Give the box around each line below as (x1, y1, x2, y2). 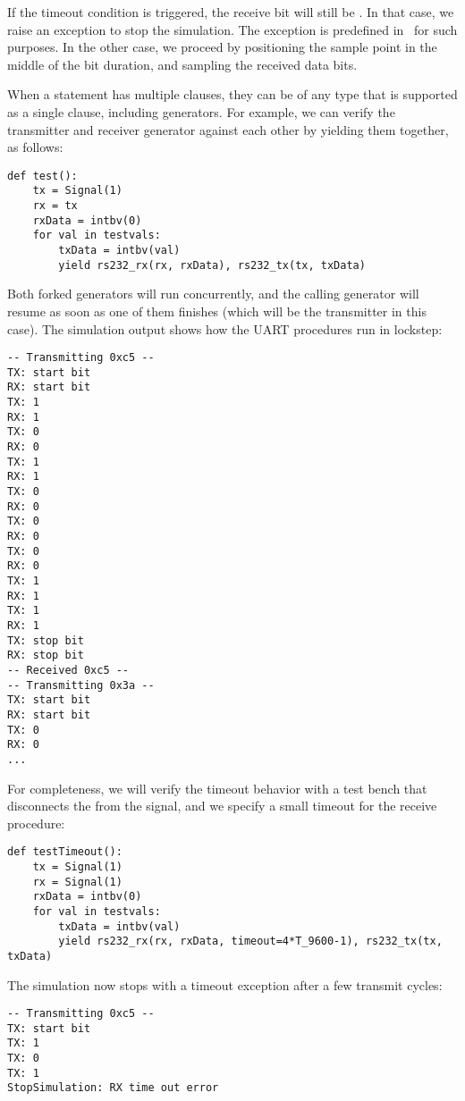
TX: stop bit (7, 634, 84, 647)
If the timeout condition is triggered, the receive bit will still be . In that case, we (7, 3, 454, 21)
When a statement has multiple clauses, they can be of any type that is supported (7, 85, 458, 104)
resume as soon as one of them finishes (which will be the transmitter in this (7, 301, 427, 320)
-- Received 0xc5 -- (7, 663, 130, 677)
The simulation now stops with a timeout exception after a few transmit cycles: (7, 975, 443, 994)
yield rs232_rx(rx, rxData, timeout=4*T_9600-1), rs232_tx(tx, (58, 935, 443, 948)
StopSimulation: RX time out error (7, 1081, 219, 1095)
